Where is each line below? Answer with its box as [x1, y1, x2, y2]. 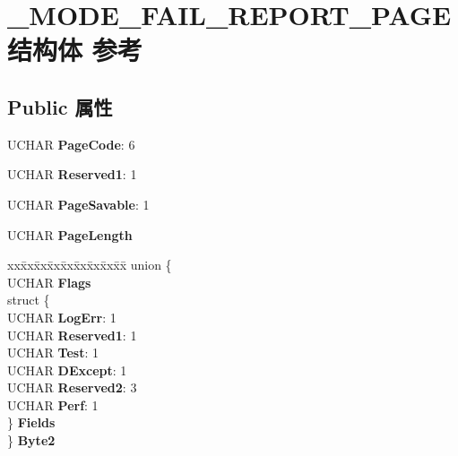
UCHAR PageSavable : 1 [7, 194, 150, 213]
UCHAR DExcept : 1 [7, 360, 127, 379]
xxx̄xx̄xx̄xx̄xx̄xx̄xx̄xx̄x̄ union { [7, 255, 172, 274]
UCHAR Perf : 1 [7, 395, 99, 414]
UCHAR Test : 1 [7, 343, 99, 362]
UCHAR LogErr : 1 [7, 307, 117, 326]
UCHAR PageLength [7, 225, 133, 244]
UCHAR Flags [7, 272, 91, 291]
